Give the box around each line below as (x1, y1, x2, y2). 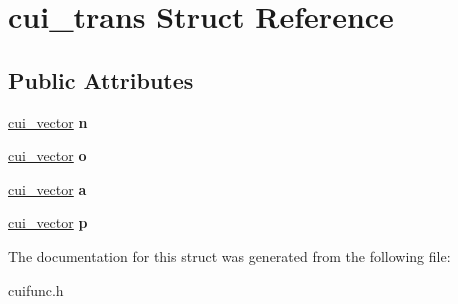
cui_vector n (8, 111, 88, 132)
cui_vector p (8, 212, 88, 233)
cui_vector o (8, 145, 87, 166)
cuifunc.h (8, 279, 64, 300)
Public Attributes (8, 64, 194, 95)
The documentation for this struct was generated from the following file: (8, 245, 451, 266)
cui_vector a (8, 178, 87, 199)
